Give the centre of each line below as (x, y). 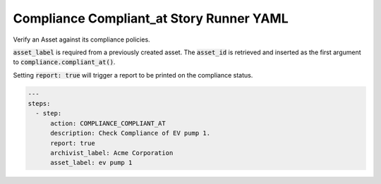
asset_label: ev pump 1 (91, 163)
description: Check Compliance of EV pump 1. (131, 133)
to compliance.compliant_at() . (64, 62)
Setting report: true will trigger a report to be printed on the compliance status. (133, 75)
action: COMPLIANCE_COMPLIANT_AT (108, 123)
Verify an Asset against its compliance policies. (82, 39)
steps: (39, 104)
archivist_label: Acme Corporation (112, 153)
